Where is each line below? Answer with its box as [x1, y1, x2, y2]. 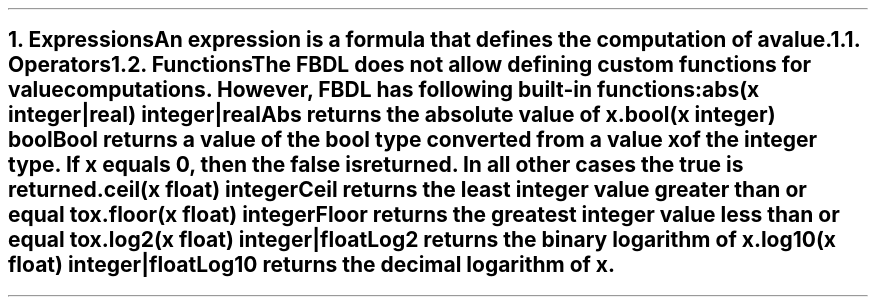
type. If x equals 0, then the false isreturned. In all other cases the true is [8, 152, 744, 178]
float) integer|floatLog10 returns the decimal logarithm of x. [8, 252, 616, 278]
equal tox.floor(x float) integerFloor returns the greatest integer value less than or [8, 202, 840, 228]
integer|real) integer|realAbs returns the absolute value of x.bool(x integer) [8, 102, 776, 128]
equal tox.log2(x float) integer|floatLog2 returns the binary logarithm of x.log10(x [8, 227, 837, 253]
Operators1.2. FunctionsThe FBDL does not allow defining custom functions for [8, 52, 812, 78]
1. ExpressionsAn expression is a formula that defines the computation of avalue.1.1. [8, 27, 861, 53]
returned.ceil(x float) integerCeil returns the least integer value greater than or [8, 177, 807, 203]
